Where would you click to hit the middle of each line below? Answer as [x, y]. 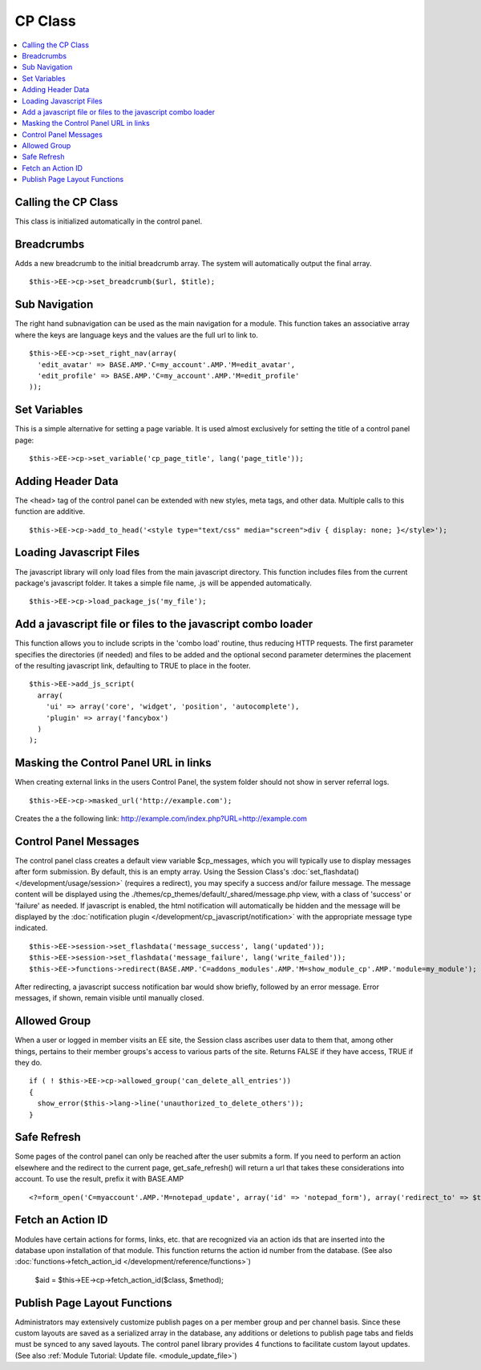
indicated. [31, 928]
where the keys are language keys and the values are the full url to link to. [136, 335]
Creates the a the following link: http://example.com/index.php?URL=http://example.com [161, 818]
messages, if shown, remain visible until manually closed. [109, 998]
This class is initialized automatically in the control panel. [109, 221]
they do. [28, 1062]
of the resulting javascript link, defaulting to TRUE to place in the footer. [133, 666]
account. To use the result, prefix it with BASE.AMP [99, 1179]
